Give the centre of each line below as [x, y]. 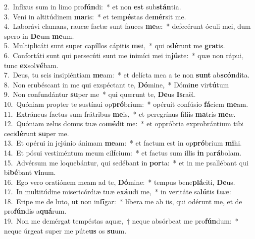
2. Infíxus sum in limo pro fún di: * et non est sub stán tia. [93, 6]
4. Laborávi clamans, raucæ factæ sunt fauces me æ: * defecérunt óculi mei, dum [127, 26]
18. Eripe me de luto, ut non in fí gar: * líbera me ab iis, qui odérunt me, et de [123, 201]
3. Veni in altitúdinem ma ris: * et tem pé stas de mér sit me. [95, 16]
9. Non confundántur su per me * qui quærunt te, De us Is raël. [100, 94]
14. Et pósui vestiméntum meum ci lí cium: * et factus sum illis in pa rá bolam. [123, 152]
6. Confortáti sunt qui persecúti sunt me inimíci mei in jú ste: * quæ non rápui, [124, 55]
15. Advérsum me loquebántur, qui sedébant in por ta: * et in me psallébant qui [126, 162]
